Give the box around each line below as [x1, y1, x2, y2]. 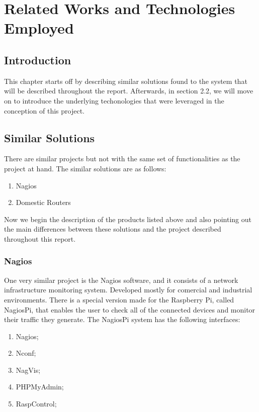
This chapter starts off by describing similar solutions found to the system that [4, 75, 247, 86]
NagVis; [16, 364, 41, 375]
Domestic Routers [16, 197, 71, 208]
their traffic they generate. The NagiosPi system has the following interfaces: [4, 314, 240, 325]
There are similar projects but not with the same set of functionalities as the [4, 153, 240, 164]
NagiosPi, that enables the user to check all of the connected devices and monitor [4, 304, 255, 315]
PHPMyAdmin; [16, 381, 64, 392]
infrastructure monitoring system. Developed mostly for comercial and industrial [4, 284, 252, 295]
